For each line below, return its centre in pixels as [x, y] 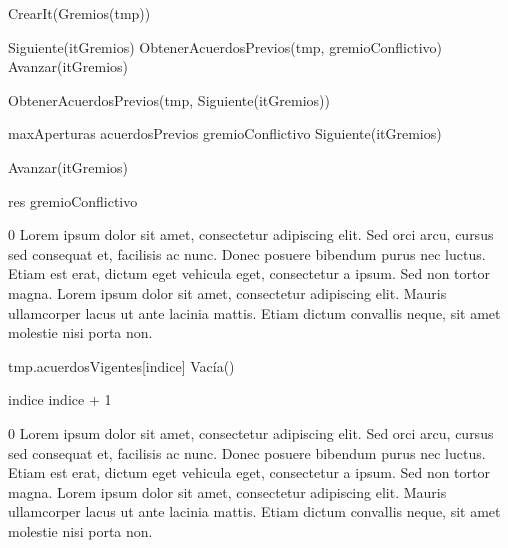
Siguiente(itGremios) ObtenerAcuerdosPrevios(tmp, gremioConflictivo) [225, 46]
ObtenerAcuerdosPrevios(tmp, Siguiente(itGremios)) [169, 99]
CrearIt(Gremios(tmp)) [79, 13]
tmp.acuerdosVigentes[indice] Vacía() [121, 365]
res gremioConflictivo [73, 200]
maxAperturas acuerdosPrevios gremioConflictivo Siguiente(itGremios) [225, 133]
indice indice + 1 [60, 399]
